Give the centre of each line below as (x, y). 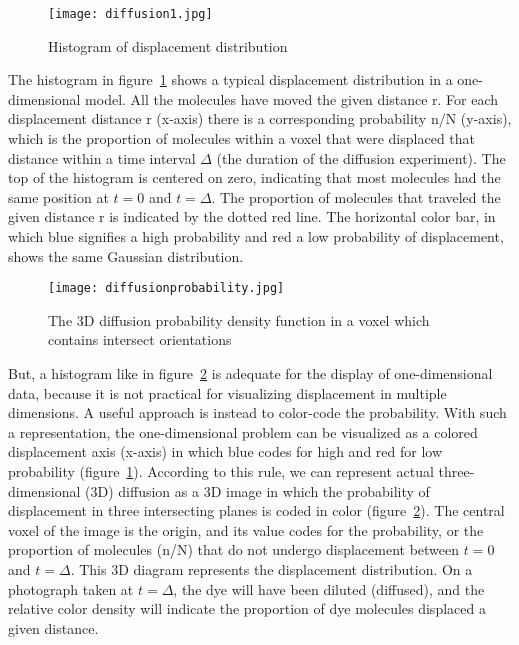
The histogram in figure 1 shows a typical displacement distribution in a (230, 79)
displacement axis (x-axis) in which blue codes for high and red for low (225, 451)
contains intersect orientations (140, 339)
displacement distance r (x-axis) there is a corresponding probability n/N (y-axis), (260, 118)
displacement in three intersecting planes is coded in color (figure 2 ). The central (256, 510)
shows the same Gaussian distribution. (126, 255)
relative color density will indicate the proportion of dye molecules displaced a (247, 608)
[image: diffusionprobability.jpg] (166, 288)
